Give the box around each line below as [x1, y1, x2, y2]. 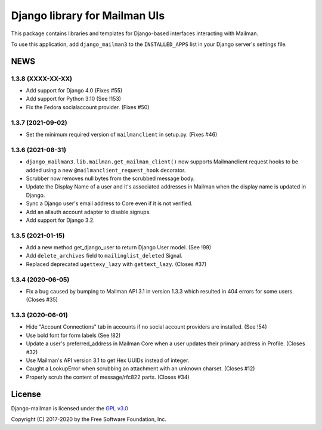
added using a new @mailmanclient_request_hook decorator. [26, 166, 186, 174]
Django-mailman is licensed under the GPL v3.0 [11, 404, 128, 412]
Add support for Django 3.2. [26, 216, 95, 224]
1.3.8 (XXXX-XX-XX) [11, 75, 73, 83]
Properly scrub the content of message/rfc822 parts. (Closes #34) [26, 373, 190, 380]
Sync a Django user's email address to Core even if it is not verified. [26, 200, 193, 207]
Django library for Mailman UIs [11, 9, 165, 22]
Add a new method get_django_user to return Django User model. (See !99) [26, 244, 212, 251]
